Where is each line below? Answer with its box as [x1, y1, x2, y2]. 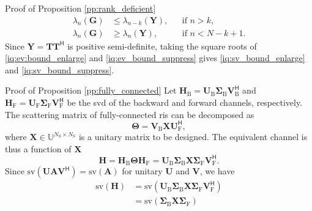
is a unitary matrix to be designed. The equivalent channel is [78, 130, 308, 143]
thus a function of [5, 142, 72, 155]
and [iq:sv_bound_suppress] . [5, 63, 114, 76]
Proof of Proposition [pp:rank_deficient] [5, 2, 156, 14]
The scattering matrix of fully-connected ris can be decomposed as [5, 108, 254, 120]
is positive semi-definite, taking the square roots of [67, 39, 257, 52]
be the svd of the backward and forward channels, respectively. [67, 96, 303, 109]
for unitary [122, 165, 163, 177]
